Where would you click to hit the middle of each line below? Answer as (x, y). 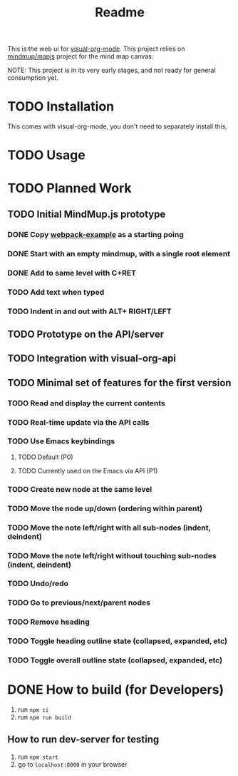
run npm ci (33, 710)
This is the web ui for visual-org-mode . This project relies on (96, 49)
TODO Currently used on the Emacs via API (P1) (88, 470)
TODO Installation (61, 107)
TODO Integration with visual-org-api (92, 359)
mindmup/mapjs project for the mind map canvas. (81, 56)
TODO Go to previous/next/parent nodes (79, 603)
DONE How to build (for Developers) (116, 690)
